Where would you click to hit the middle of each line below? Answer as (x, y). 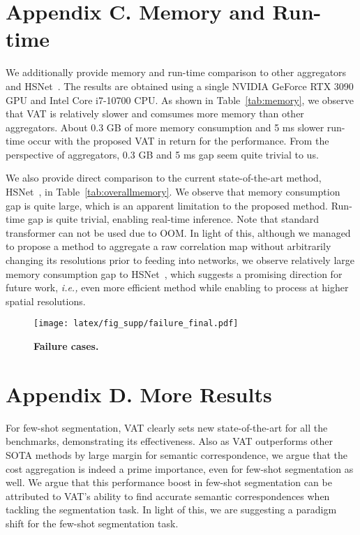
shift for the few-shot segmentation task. (92, 523)
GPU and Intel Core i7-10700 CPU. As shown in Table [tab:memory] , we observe (180, 100)
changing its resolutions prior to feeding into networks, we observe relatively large (180, 260)
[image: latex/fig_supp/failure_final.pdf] (136, 324)
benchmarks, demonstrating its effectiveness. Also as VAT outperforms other (169, 441)
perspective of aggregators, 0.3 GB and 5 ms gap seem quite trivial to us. (162, 154)
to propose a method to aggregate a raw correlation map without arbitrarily (168, 246)
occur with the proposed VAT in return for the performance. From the (178, 141)
